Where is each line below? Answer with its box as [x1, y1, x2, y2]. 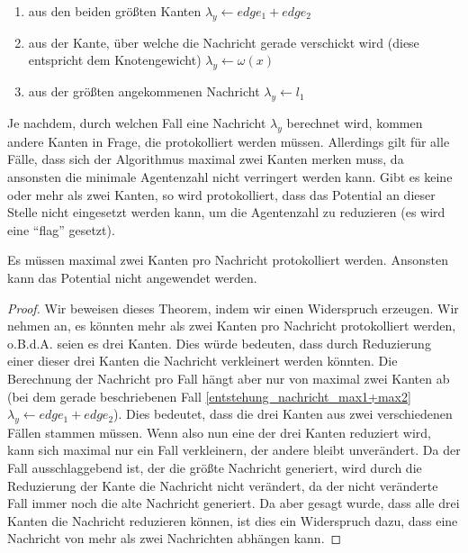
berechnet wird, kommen [286, 113, 423, 131]
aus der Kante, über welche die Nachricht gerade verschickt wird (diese [28, 32, 419, 51]
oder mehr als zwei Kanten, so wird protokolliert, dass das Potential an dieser [7, 185, 436, 204]
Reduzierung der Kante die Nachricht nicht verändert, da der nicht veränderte [7, 476, 438, 494]
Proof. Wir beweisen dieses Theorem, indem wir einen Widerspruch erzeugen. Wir [7, 298, 459, 317]
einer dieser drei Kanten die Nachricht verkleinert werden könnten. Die [7, 351, 398, 370]
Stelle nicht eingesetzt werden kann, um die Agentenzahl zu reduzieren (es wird [7, 203, 445, 222]
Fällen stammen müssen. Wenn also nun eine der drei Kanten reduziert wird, [7, 422, 431, 441]
